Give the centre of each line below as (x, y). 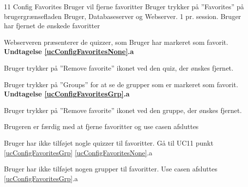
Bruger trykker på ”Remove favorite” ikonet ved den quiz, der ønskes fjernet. (119, 67)
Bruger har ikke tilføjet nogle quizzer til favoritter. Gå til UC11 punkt (109, 142)
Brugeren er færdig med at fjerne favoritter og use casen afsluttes (101, 126)
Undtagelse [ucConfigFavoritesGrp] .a (67, 94)
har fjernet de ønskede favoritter (52, 26)
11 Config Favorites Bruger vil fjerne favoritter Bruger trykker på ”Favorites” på (124, 6)
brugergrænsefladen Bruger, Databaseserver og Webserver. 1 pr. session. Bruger (123, 16)
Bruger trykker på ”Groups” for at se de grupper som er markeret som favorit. (121, 84)
